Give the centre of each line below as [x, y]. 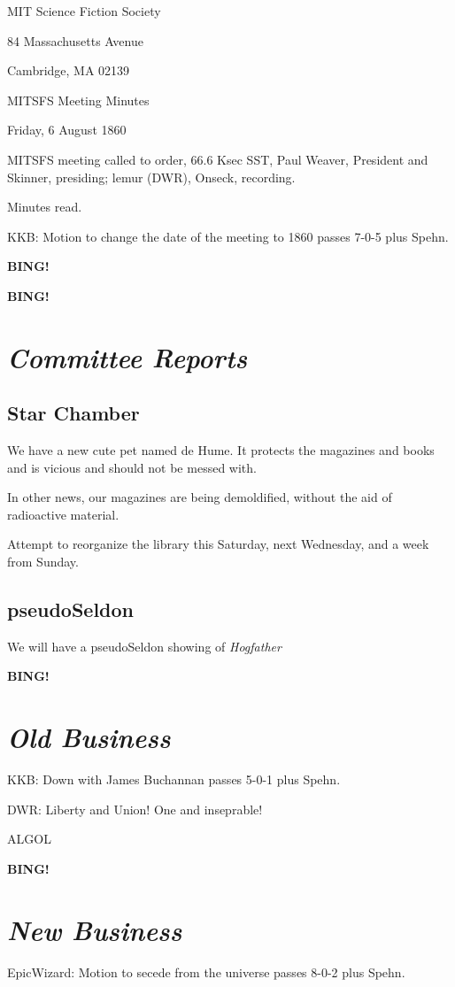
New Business [95, 929]
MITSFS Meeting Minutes [78, 100]
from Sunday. [43, 562]
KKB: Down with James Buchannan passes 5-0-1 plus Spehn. [174, 779]
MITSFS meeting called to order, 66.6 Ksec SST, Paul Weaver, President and [218, 159]
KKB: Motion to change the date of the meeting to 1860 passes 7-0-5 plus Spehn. [228, 236]
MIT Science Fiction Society [84, 11]
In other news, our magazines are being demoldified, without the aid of [200, 497]
